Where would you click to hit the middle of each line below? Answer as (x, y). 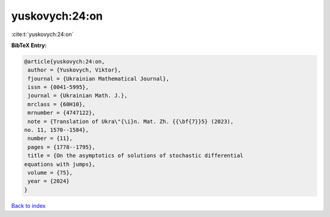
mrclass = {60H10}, (57, 104)
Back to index (28, 205)
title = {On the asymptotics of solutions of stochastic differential (136, 156)
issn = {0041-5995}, (58, 87)
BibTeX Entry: (29, 45)
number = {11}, (50, 138)
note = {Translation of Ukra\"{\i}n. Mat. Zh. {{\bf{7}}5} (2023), (131, 121)
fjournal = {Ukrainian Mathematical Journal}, (98, 79)
